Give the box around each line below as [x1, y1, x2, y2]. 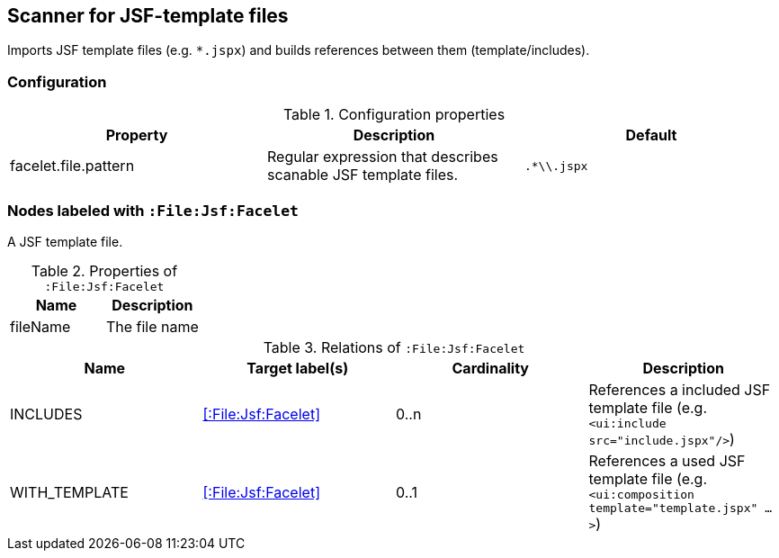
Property [105, 126, 168, 145]
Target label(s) [246, 358, 349, 377]
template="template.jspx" [588, 500, 758, 515]
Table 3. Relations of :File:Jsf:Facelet [263, 337, 525, 356]
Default [625, 126, 677, 145]
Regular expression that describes [266, 148, 498, 166]
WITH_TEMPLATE [10, 482, 129, 501]
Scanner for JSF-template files [7, 4, 289, 27]
